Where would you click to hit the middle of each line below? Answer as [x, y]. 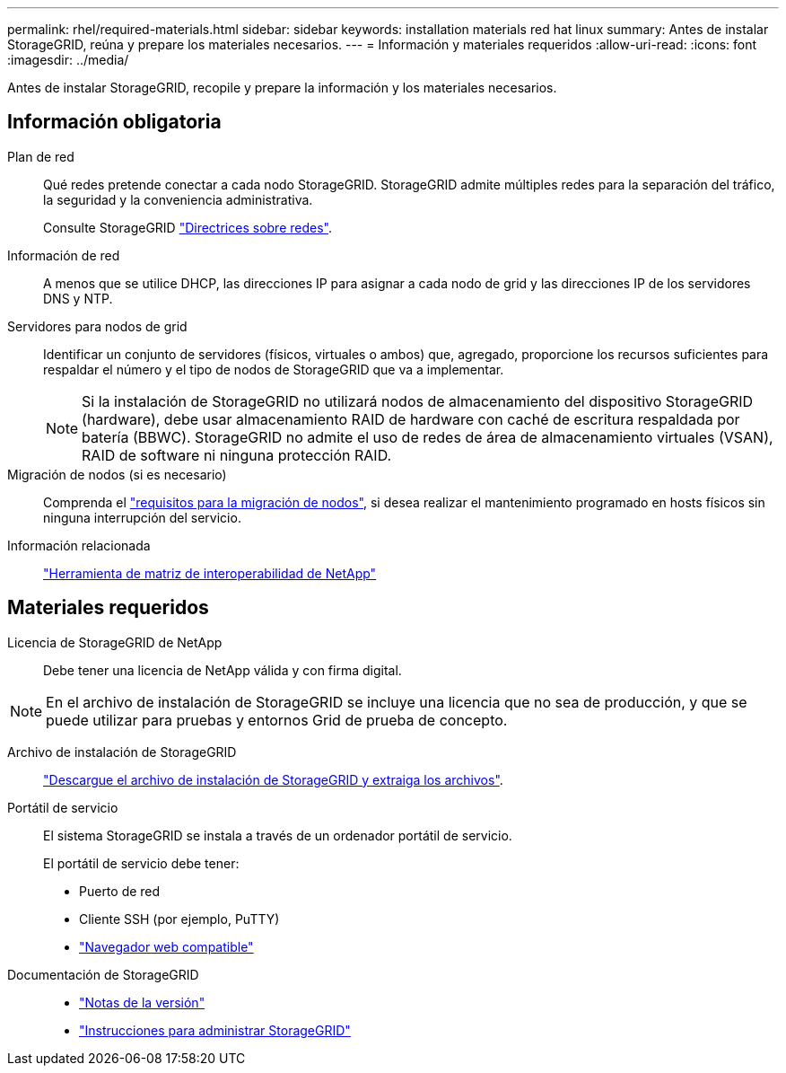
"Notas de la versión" [142, 1002]
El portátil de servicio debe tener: [141, 863]
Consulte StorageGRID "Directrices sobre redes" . [188, 227]
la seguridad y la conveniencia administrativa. [178, 199]
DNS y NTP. [78, 298]
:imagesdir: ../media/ [68, 60]
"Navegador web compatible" [166, 946]
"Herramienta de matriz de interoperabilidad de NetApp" [210, 573]
